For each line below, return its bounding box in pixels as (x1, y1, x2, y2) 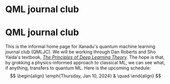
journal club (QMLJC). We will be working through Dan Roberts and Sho (5, 49, 156, 55)
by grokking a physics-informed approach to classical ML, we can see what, (5, 60, 165, 66)
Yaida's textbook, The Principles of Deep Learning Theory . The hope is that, (5, 54, 165, 60)
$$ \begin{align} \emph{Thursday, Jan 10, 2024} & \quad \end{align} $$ (10, 73, 161, 79)
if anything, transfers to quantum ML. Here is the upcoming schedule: (5, 65, 151, 71)
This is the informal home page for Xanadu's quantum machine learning (5, 44, 156, 50)
